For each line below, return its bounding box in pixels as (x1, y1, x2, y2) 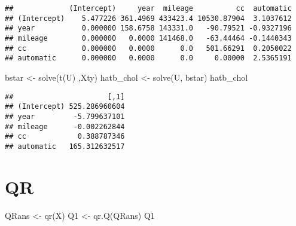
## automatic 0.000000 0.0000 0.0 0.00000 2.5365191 (5, 54, 292, 63)
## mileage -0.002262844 (5, 122, 125, 131)
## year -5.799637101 (5, 112, 125, 121)
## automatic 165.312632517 (5, 142, 125, 151)
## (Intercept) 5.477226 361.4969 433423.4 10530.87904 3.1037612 (5, 14, 292, 23)
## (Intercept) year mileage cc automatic (5, 4, 292, 13)
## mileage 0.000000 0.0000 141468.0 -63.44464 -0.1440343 (5, 33, 292, 42)
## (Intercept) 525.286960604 (5, 102, 125, 111)
